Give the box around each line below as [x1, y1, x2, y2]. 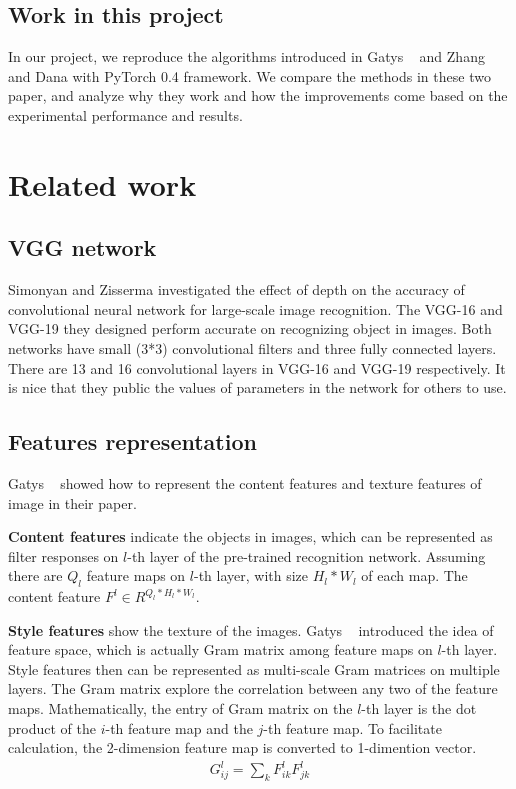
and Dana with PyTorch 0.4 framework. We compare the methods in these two [8, 65, 491, 86]
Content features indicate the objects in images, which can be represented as [8, 526, 493, 547]
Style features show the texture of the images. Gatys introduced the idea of [8, 619, 494, 640]
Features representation [8, 426, 257, 457]
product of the [8, 717, 96, 738]
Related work [8, 163, 197, 204]
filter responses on [8, 545, 119, 566]
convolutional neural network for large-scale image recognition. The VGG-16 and [8, 298, 503, 319]
